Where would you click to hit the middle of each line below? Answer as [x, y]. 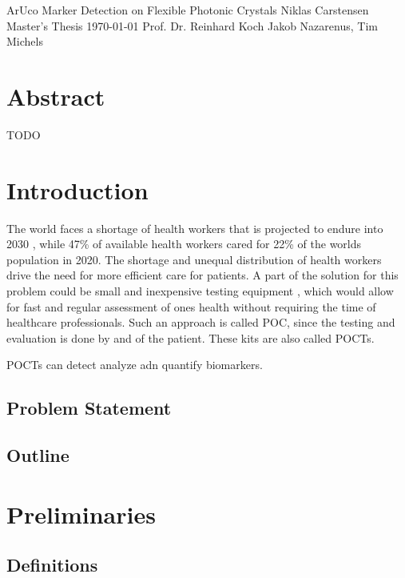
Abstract [56, 96]
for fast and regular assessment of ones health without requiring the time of [191, 306]
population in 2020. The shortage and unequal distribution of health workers [194, 259]
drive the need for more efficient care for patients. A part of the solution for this [202, 275]
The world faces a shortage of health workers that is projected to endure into [195, 228]
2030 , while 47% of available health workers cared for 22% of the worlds [184, 244]
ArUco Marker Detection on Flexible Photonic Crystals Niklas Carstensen [188, 10]
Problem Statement [89, 408]
